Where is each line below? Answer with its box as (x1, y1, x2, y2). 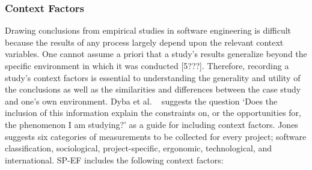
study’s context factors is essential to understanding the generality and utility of (5, 71, 301, 83)
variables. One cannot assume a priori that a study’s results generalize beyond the (5, 47, 307, 60)
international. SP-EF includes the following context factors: (5, 153, 224, 166)
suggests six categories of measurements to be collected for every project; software (5, 130, 307, 142)
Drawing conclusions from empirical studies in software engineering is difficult (5, 24, 292, 37)
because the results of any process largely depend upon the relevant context (5, 35, 284, 48)
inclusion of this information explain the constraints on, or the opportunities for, (5, 106, 301, 119)
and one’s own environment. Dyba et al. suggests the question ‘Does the (5, 94, 278, 107)
